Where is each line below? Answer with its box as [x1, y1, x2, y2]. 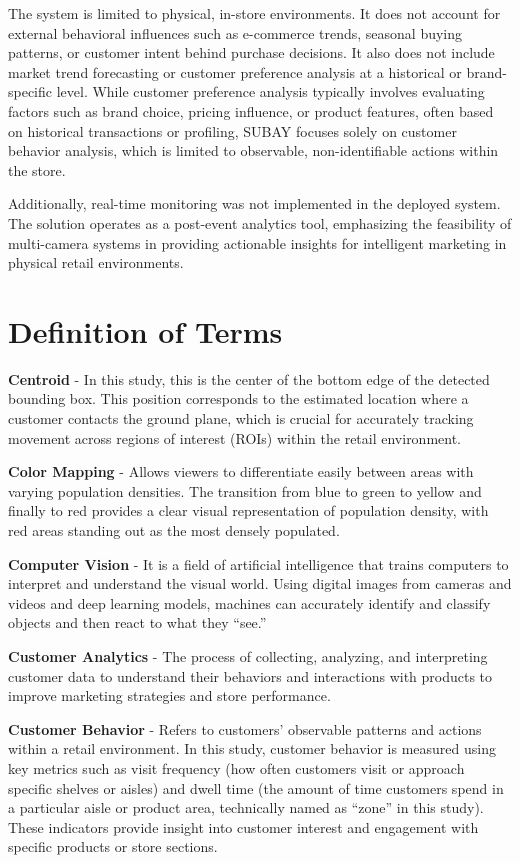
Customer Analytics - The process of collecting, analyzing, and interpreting [8, 645, 488, 666]
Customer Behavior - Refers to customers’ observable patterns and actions [8, 718, 482, 739]
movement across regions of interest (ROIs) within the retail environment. [8, 427, 462, 448]
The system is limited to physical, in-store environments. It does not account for [8, 3, 501, 23]
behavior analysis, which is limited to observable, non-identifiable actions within [8, 140, 499, 161]
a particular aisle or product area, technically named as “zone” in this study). [8, 797, 484, 818]
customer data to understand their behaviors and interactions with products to [8, 665, 493, 686]
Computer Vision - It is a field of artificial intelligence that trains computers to [8, 553, 509, 574]
